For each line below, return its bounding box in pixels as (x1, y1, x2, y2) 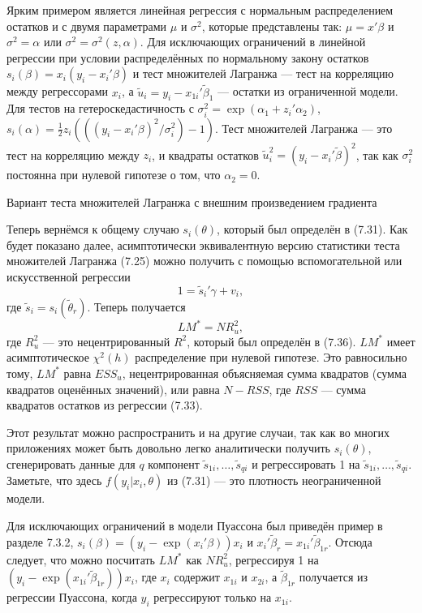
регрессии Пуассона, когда (6, 589, 137, 606)
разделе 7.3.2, (6, 533, 74, 550)
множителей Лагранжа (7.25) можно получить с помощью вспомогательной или (6, 252, 403, 269)
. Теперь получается (87, 298, 186, 315)
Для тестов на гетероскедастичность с (6, 100, 194, 117)
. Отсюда (328, 533, 372, 550)
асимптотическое (6, 349, 89, 366)
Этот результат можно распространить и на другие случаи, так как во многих (6, 423, 390, 440)
